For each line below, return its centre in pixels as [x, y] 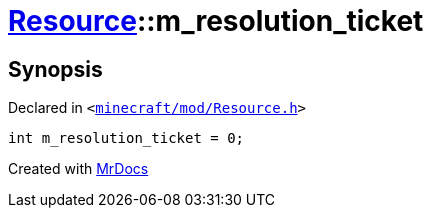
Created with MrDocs [78, 169]
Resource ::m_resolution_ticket [216, 21]
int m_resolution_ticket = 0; [126, 138]
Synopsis [55, 69]
